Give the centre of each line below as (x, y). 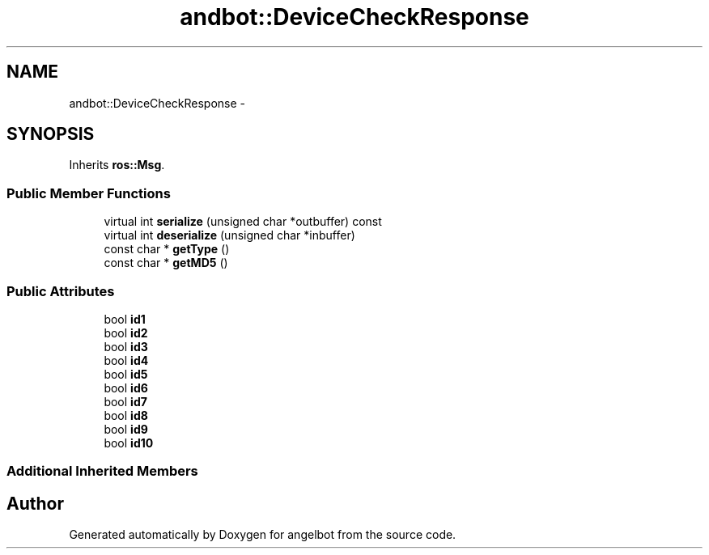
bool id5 (126, 374)
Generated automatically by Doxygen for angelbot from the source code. (263, 535)
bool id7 (125, 401)
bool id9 (126, 429)
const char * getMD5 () (166, 263)
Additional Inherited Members (102, 471)
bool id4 (126, 360)
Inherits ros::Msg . (117, 165)
